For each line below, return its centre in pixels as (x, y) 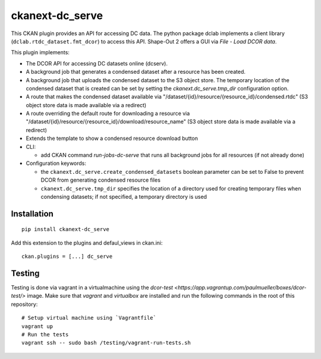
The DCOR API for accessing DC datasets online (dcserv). (97, 63)
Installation (32, 213)
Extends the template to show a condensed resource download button (112, 138)
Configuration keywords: (56, 163)
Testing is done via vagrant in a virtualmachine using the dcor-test (92, 288)
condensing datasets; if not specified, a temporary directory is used (124, 196)
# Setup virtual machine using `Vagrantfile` (89, 318)
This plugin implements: (40, 52)
